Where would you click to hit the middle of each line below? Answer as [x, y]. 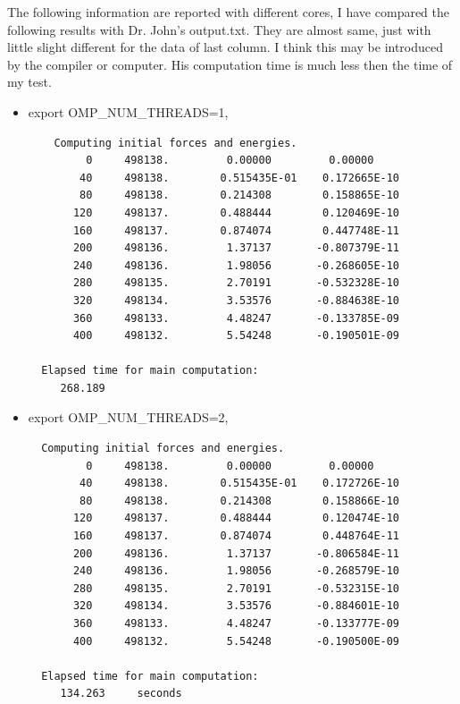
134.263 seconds [121, 694]
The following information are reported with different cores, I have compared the [229, 12]
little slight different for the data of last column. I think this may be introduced [226, 47]
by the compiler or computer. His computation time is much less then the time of [230, 64]
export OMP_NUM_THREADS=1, [128, 111]
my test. [29, 82]
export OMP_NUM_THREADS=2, [128, 417]
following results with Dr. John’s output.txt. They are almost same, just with [219, 29]
